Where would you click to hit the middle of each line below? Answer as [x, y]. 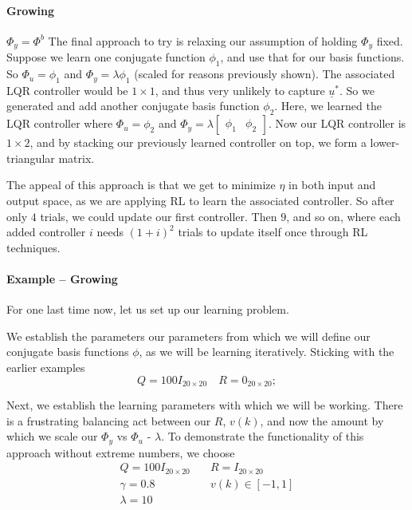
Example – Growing [62, 278]
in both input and [332, 185]
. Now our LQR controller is [337, 123]
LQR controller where [60, 123]
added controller [46, 232]
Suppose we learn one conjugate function [106, 57]
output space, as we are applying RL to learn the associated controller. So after [200, 201]
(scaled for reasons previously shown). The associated [265, 74]
